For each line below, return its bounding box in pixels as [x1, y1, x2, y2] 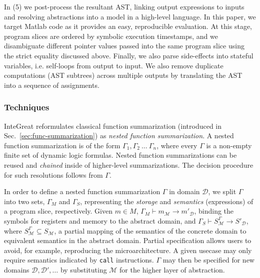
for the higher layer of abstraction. [119, 264, 225, 275]
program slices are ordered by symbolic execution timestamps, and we [4, 30, 218, 41]
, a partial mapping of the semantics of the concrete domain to [54, 225, 246, 236]
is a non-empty [206, 140, 252, 150]
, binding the [194, 206, 234, 216]
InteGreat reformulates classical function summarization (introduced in [4, 120, 222, 131]
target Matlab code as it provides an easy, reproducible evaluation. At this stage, [4, 21, 252, 31]
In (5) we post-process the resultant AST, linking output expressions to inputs [4, 1, 244, 11]
